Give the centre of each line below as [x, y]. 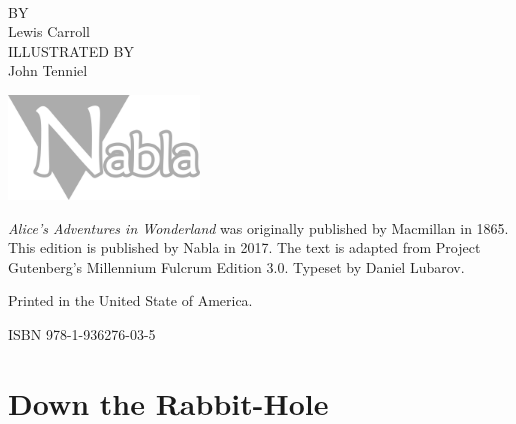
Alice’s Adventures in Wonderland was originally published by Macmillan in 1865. [258, 227]
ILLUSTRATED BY [71, 50]
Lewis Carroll [49, 31]
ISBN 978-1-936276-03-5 [82, 333]
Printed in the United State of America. [130, 300]
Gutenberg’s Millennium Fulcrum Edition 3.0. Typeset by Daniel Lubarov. [236, 266]
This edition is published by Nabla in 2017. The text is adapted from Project [244, 247]
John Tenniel [48, 70]
